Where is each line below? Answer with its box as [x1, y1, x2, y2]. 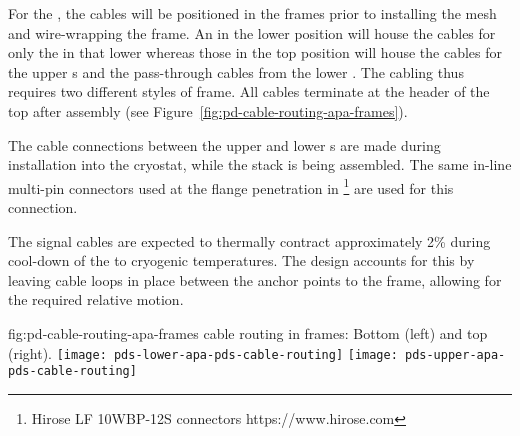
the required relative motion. [8, 289, 184, 310]
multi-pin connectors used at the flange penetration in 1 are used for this [8, 174, 454, 198]
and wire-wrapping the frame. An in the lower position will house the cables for [8, 22, 496, 43]
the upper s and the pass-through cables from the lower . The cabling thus [8, 61, 464, 82]
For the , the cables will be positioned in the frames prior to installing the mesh [8, 3, 497, 23]
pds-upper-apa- [404, 347, 506, 362]
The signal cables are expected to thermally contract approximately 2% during [8, 230, 491, 251]
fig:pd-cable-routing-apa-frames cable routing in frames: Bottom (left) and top [8, 322, 488, 343]
